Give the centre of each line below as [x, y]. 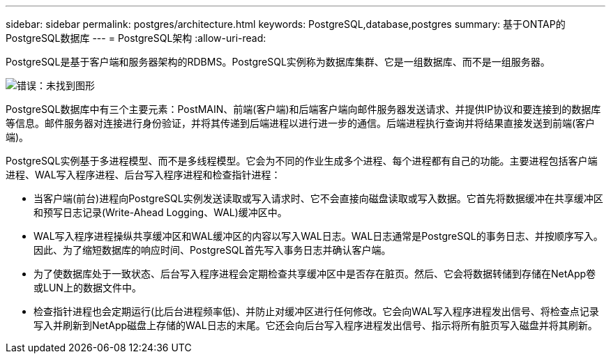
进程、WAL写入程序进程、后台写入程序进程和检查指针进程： [143, 175]
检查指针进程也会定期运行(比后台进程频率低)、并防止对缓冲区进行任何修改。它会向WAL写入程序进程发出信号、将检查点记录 [316, 311]
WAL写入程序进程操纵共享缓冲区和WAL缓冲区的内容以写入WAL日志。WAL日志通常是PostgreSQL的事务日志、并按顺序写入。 [318, 236]
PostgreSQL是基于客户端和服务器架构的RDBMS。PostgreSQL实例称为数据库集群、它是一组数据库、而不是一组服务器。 [278, 62]
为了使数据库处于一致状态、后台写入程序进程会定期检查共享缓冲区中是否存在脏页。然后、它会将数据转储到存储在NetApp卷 [315, 274]
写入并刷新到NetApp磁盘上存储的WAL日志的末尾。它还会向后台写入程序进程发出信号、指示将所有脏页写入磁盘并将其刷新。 [316, 325]
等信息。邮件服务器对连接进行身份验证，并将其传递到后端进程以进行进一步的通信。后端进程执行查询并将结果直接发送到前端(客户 [301, 123]
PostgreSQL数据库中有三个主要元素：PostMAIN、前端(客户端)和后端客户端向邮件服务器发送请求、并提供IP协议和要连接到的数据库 [303, 109]
